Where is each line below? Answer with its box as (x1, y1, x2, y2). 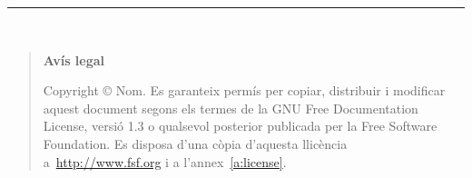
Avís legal (43, 50, 105, 69)
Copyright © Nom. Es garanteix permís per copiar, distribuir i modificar (43, 81, 446, 100)
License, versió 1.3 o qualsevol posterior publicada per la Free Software (43, 116, 438, 135)
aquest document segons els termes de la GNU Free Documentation (43, 98, 418, 117)
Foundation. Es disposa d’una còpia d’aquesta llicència (43, 133, 348, 153)
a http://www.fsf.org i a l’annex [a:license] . (43, 152, 287, 171)
